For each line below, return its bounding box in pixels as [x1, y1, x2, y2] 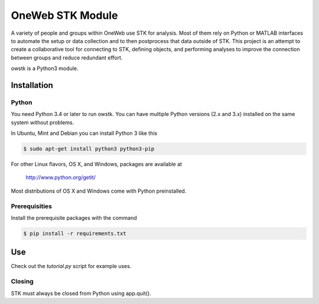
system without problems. [11, 118, 74, 126]
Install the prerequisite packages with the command [11, 214, 137, 221]
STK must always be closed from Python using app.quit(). [11, 289, 152, 297]
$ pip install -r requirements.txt [23, 230, 126, 237]
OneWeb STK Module [11, 9, 118, 22]
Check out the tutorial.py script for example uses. [11, 263, 132, 270]
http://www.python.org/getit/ [25, 174, 96, 181]
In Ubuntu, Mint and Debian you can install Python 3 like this [11, 130, 158, 137]
